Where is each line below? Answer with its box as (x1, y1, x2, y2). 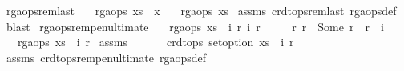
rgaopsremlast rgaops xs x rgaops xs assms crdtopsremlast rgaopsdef (6, 2, 397, 18)
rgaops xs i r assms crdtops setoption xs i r (17, 34, 294, 50)
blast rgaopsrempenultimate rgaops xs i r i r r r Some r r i (6, 18, 384, 34)
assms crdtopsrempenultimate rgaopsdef (6, 49, 207, 65)
